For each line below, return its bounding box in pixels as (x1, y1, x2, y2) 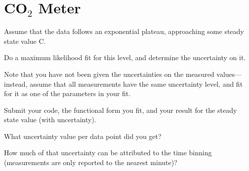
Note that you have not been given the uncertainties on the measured (4, 68, 214, 79)
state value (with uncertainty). (4, 114, 96, 125)
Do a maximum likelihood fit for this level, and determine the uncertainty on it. (4, 52, 246, 63)
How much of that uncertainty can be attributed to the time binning (4, 147, 212, 158)
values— (216, 68, 242, 79)
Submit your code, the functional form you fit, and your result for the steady (4, 104, 237, 115)
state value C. (4, 35, 46, 46)
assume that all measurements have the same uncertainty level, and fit (30, 78, 243, 89)
